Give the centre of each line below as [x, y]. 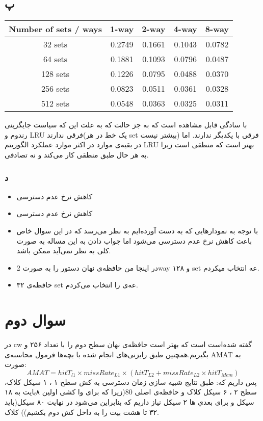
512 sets [55, 103]
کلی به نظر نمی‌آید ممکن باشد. [64, 251]
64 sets [55, 59]
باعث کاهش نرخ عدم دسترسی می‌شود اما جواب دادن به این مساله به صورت [134, 240]
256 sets [55, 89]
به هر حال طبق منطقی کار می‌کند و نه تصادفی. [77, 154]
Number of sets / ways [56, 29]
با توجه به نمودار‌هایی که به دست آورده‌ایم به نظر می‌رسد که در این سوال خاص [137, 230]
